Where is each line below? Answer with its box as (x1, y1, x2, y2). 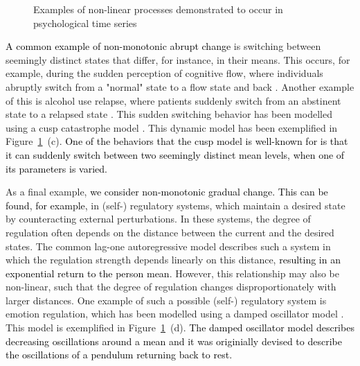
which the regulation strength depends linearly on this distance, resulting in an (6, 252, 341, 267)
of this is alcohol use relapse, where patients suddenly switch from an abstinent (6, 93, 341, 107)
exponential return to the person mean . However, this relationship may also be (6, 265, 339, 280)
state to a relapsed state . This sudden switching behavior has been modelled (6, 107, 332, 121)
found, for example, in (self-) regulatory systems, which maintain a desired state (6, 198, 345, 212)
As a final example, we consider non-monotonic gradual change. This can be (6, 184, 328, 199)
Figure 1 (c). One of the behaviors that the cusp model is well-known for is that (6, 134, 348, 148)
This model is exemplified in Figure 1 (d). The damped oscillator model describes (6, 320, 354, 335)
